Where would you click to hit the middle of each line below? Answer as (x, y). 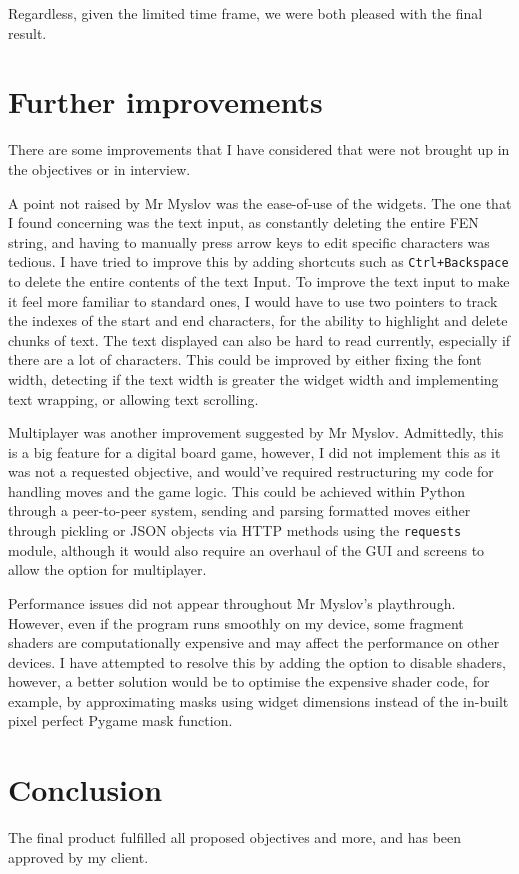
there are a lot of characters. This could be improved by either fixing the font (245, 359)
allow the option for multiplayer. (107, 569)
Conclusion (85, 789)
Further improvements (165, 101)
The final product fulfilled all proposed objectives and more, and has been (235, 837)
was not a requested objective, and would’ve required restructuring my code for (251, 471)
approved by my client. (78, 856)
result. (27, 32)
